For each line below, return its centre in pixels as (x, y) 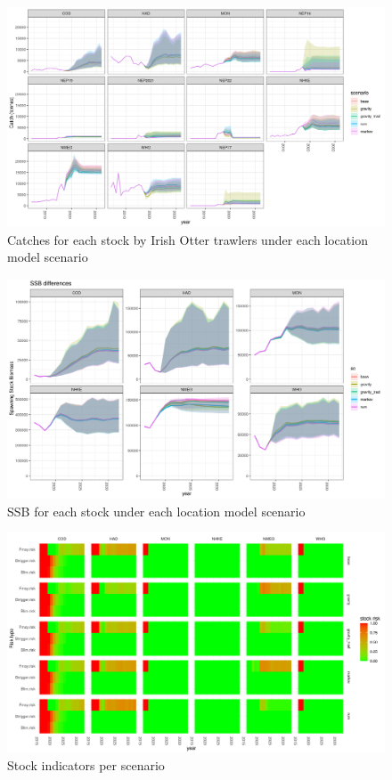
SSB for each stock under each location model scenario (156, 511)
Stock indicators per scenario (86, 765)
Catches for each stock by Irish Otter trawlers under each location (188, 239)
